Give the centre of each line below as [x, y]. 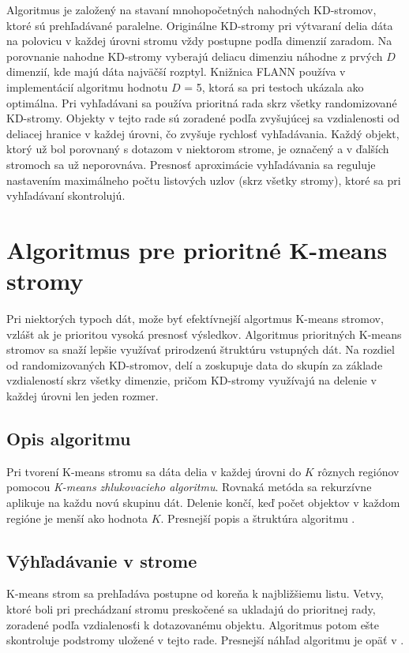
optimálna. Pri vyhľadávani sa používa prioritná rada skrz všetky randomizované [202, 102]
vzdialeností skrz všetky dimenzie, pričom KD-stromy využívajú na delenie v [191, 380]
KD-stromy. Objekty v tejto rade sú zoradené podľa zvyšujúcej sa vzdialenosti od [203, 118]
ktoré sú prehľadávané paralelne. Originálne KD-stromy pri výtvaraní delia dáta [200, 25]
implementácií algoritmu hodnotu [87, 86]
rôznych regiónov [358, 471]
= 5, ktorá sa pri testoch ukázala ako [274, 86]
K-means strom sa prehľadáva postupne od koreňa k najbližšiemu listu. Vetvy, [195, 593]
